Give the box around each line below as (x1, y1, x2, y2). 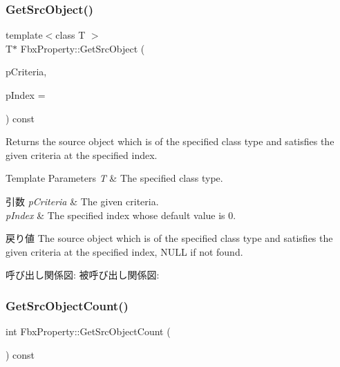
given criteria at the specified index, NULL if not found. (6, 244, 243, 258)
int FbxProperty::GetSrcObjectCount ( (6, 324, 171, 339)
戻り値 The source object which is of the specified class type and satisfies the (6, 231, 333, 245)
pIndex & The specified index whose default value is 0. (6, 207, 236, 222)
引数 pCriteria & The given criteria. (6, 194, 159, 208)
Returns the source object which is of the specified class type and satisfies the (6, 134, 334, 149)
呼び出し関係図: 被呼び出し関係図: (6, 267, 160, 282)
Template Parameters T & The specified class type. (6, 171, 223, 185)
